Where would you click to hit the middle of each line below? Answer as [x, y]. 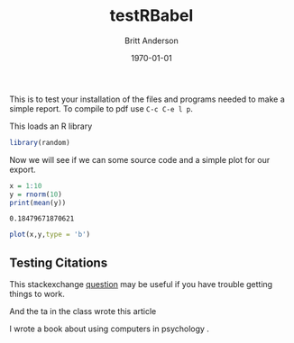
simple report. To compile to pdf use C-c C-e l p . [101, 108]
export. [23, 169]
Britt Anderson [152, 41]
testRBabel [152, 16]
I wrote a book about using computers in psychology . [110, 329]
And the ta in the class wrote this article [83, 311]
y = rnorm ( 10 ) [36, 194]
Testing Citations [59, 262]
